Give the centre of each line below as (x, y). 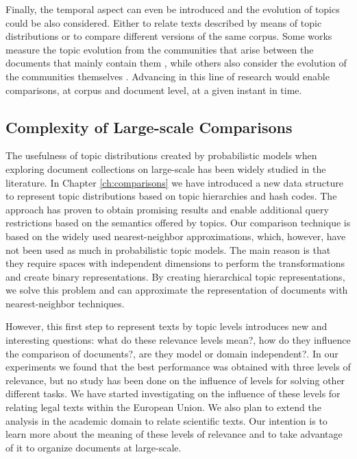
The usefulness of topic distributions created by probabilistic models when (161, 155)
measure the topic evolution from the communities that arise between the (160, 49)
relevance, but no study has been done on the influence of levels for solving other (175, 380)
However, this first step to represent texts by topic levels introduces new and (167, 326)
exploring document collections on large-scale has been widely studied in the (166, 168)
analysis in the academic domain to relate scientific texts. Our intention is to (167, 420)
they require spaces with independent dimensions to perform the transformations (175, 263)
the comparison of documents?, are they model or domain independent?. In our (172, 353)
